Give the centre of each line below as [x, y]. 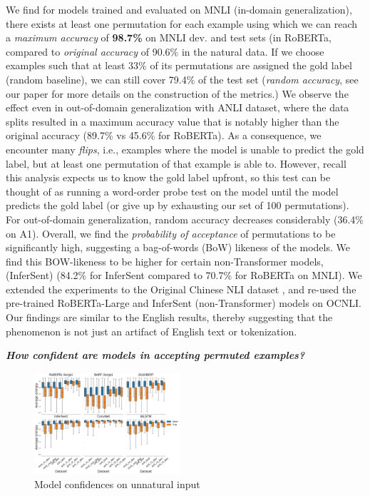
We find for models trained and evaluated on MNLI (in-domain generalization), [179, 9]
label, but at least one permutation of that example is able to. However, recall [176, 163]
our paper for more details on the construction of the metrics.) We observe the [177, 93]
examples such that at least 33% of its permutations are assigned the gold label [179, 65]
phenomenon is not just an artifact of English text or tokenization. [151, 331]
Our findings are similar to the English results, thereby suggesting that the [169, 317]
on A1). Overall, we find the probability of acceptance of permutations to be [171, 233]
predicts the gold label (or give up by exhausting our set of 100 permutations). [178, 205]
